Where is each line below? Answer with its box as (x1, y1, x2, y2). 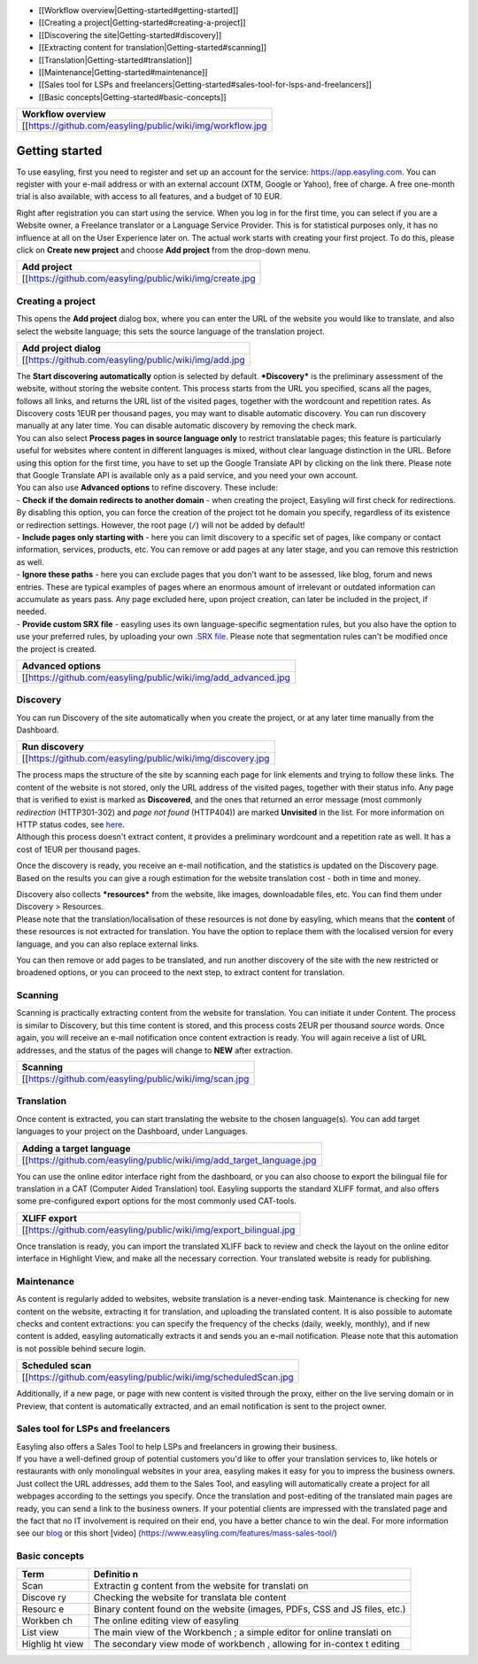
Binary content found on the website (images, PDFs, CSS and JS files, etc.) (93, 1603, 406, 1615)
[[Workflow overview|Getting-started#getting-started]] (38, 5, 239, 15)
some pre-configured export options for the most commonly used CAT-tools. (16, 1196, 297, 1206)
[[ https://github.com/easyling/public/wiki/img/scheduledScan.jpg (21, 1371, 294, 1383)
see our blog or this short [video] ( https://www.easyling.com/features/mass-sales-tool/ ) (16, 1528, 338, 1538)
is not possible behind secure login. (16, 1343, 146, 1354)
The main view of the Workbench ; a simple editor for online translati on (93, 1626, 392, 1638)
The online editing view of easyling (93, 1614, 239, 1627)
